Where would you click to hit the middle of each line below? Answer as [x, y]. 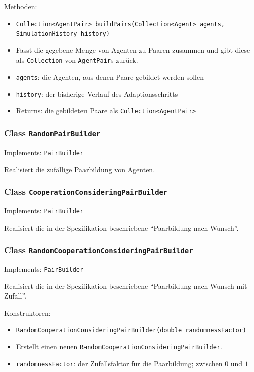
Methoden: [21, 6]
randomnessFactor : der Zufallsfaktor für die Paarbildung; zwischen [119, 363]
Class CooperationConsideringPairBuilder [86, 192]
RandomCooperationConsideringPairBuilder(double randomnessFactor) [131, 330]
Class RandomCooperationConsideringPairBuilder [99, 250]
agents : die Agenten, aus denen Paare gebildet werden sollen [110, 77]
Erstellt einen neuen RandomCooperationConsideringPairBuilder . [119, 347]
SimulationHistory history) [63, 34]
